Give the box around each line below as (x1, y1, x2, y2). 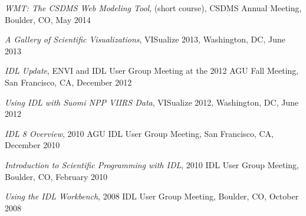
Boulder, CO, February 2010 (5, 170, 107, 182)
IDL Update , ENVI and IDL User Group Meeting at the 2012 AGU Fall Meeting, (5, 64, 299, 77)
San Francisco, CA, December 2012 (5, 76, 132, 88)
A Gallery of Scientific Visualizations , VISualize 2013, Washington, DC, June (5, 33, 285, 45)
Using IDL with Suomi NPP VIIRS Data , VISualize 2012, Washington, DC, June (5, 96, 299, 108)
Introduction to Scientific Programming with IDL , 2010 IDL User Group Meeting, (5, 158, 300, 171)
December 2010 (5, 139, 60, 151)
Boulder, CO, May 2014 (5, 13, 91, 25)
